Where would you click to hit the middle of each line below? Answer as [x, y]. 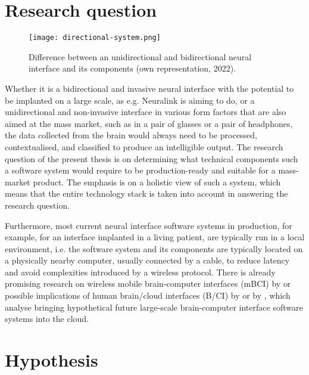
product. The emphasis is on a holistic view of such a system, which [157, 182]
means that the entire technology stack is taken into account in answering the [146, 193]
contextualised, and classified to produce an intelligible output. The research [144, 146]
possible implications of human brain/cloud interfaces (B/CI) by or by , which [148, 295]
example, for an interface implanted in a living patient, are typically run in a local [155, 237]
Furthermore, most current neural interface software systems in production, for [149, 225]
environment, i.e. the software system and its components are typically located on [154, 248]
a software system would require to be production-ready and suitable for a [140, 170]
